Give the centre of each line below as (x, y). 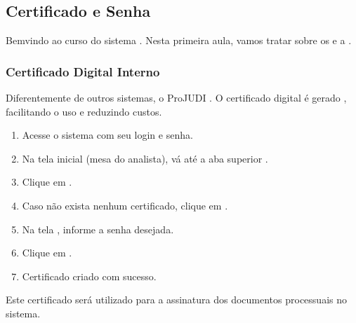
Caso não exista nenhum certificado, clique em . (125, 205)
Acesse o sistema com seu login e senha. (107, 135)
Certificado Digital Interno (83, 71)
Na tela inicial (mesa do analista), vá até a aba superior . (145, 158)
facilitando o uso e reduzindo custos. (84, 111)
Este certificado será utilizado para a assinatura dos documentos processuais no (177, 300)
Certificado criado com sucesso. (89, 276)
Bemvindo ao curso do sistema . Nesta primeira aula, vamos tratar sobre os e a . (179, 40)
